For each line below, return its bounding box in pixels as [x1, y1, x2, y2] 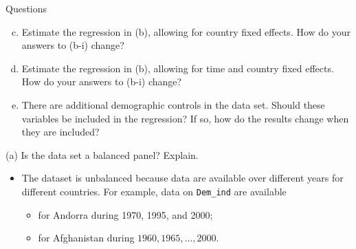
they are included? [21, 124, 100, 139]
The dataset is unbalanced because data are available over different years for [21, 171, 344, 185]
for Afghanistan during [38, 230, 135, 245]
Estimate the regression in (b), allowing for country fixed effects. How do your [21, 24, 351, 39]
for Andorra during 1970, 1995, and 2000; [38, 207, 213, 221]
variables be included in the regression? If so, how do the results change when [21, 111, 349, 125]
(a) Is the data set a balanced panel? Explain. [5, 147, 199, 162]
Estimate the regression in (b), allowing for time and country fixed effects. [21, 61, 334, 75]
